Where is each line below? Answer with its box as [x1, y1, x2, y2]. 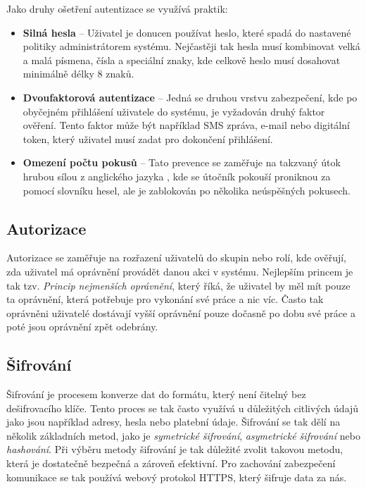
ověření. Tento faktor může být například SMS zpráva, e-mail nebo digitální [23, 118, 350, 132]
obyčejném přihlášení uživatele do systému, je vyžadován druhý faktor [23, 104, 325, 118]
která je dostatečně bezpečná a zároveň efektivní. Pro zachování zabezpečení [6, 456, 336, 471]
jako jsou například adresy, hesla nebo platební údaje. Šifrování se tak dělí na [6, 414, 341, 429]
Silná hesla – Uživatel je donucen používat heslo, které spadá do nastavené [23, 25, 351, 39]
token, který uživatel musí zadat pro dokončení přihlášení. [23, 131, 273, 146]
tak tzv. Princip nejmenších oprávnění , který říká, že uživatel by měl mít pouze [6, 278, 351, 292]
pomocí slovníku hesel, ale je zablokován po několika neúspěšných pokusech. [23, 182, 351, 197]
